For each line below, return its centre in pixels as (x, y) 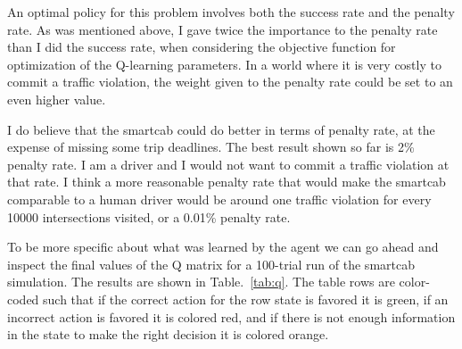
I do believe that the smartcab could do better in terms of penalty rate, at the (221, 129)
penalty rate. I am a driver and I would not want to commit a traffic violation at (228, 164)
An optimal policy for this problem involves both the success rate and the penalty (231, 12)
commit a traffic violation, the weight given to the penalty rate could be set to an (230, 82)
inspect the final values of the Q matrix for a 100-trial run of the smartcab (211, 264)
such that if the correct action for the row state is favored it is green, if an (246, 299)
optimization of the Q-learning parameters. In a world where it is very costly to (224, 64)
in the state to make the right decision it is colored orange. (168, 334)
